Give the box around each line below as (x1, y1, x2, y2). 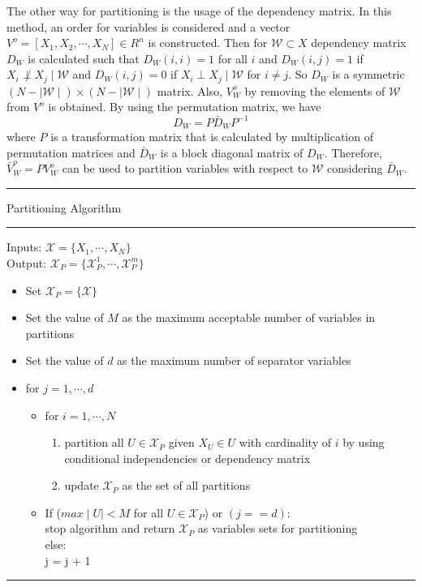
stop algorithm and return (45, 520, 175, 537)
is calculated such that (28, 49, 140, 66)
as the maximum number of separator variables (117, 352, 351, 369)
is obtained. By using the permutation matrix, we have (48, 98, 321, 115)
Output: (6, 254, 47, 271)
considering (326, 160, 383, 177)
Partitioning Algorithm (6, 199, 122, 216)
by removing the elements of (244, 82, 385, 99)
